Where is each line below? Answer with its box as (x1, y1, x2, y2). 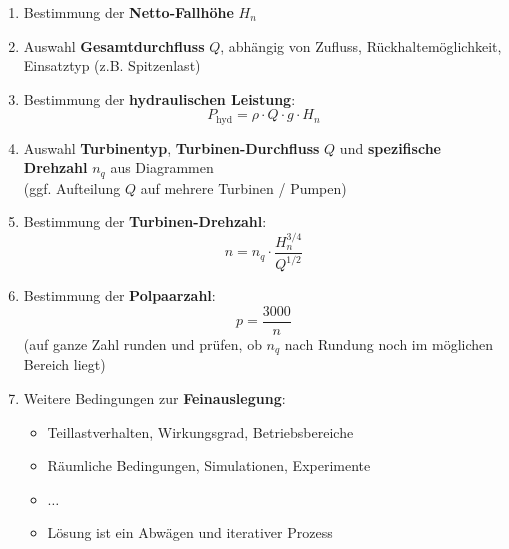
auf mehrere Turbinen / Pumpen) (140, 177, 347, 198)
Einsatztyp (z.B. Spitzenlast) (23, 55, 201, 76)
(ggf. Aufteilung (23, 177, 121, 198)
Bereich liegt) (23, 354, 106, 375)
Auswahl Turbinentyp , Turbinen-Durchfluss (23, 137, 320, 158)
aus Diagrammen (110, 157, 214, 178)
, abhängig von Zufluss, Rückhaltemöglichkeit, (220, 35, 502, 56)
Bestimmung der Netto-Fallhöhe (23, 2, 234, 22)
